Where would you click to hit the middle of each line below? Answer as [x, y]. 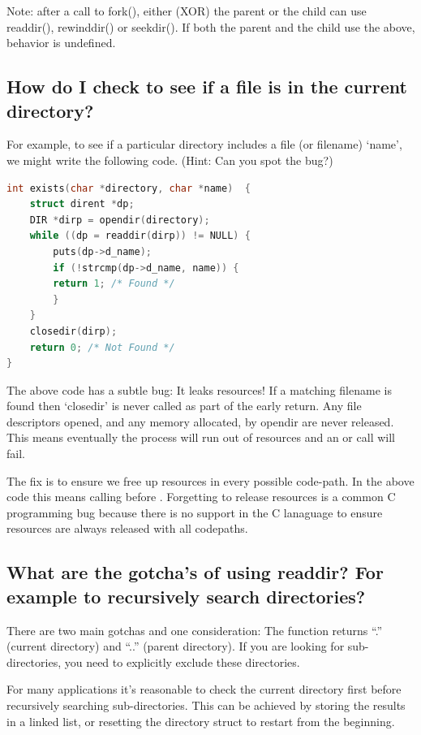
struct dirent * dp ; [82, 204]
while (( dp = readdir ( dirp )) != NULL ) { [140, 236]
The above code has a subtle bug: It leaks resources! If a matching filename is [199, 389]
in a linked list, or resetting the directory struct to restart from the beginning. [201, 721]
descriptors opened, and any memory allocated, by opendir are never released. [200, 421]
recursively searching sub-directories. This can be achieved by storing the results [206, 705]
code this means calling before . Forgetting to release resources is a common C [201, 497]
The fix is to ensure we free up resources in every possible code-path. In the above [210, 480]
